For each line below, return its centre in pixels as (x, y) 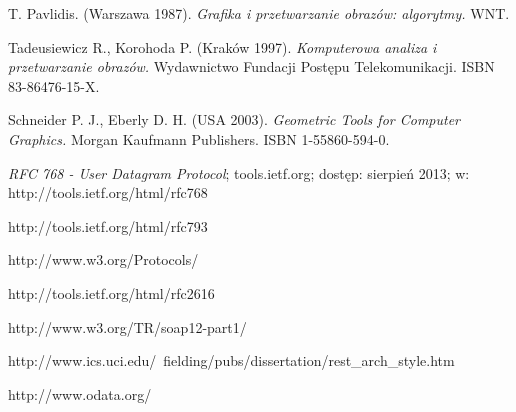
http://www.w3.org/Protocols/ (103, 259)
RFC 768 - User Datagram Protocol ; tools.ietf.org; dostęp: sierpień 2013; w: (239, 172)
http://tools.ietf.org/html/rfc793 (108, 225)
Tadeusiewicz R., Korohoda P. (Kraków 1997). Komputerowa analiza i (222, 46)
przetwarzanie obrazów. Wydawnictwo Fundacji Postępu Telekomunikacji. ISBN (251, 66)
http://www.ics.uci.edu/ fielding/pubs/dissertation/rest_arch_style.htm (231, 360)
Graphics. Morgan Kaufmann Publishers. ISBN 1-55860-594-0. (199, 138)
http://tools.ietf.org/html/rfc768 (108, 192)
